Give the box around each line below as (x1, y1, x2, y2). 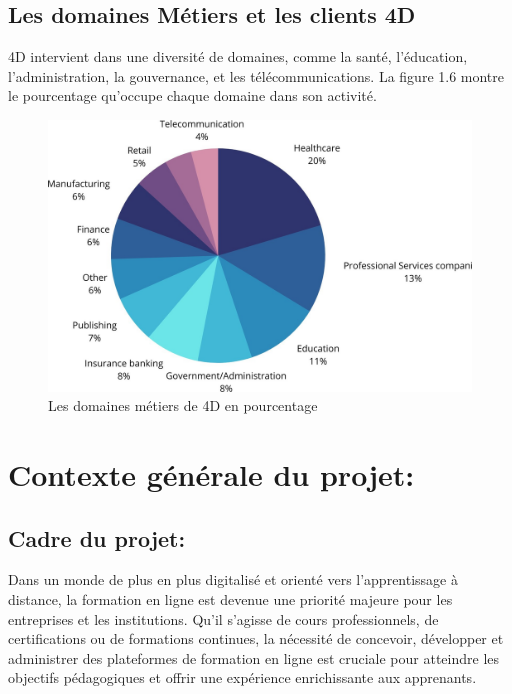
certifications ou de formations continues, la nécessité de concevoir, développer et (8, 628, 504, 649)
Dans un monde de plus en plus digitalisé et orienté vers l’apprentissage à (8, 569, 459, 590)
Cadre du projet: (8, 522, 186, 553)
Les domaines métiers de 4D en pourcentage (48, 395, 318, 416)
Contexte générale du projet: (8, 453, 415, 494)
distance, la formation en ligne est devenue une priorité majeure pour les (8, 588, 453, 609)
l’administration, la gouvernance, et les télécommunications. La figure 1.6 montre (8, 65, 505, 86)
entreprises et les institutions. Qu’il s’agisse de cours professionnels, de (8, 608, 439, 629)
